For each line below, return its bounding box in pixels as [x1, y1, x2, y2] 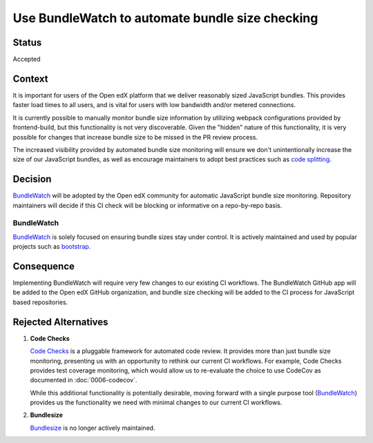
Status [12, 37, 42, 48]
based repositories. [12, 298, 68, 306]
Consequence [12, 260, 75, 272]
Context [12, 73, 48, 84]
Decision [12, 173, 52, 185]
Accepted [12, 55, 41, 64]
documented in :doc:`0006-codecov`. [30, 376, 137, 384]
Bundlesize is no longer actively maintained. [30, 424, 155, 432]
